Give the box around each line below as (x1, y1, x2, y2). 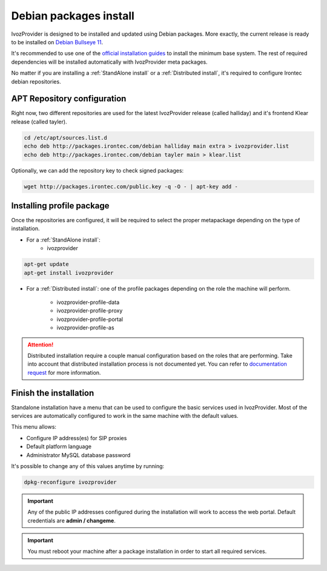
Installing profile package (11, 200, 110, 211)
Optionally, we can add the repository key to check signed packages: (11, 167, 184, 174)
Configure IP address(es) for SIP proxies (26, 434, 127, 441)
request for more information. (27, 369, 101, 376)
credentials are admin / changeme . (27, 517, 116, 524)
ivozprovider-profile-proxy (56, 307, 123, 314)
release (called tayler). (11, 118, 67, 125)
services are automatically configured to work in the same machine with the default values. (11, 412, 239, 419)
